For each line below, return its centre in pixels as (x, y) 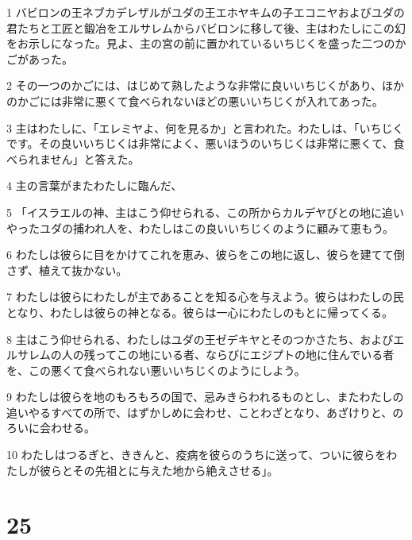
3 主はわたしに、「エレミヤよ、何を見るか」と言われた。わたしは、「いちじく (205, 127)
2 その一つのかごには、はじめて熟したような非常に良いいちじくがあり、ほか (206, 85)
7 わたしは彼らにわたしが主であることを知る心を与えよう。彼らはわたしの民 (205, 297)
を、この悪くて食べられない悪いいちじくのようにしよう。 (156, 370)
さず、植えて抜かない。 (67, 270)
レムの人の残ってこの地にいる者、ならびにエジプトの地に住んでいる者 (211, 355)
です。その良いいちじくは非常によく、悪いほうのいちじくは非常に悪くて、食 (206, 143)
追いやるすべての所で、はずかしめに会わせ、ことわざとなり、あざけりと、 (200, 412)
